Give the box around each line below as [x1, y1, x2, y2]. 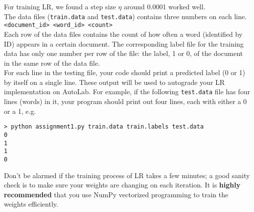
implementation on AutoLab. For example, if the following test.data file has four [4, 86, 250, 97]
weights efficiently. [4, 199, 58, 209]
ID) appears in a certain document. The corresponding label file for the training [4, 38, 244, 49]
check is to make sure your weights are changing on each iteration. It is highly [4, 180, 241, 190]
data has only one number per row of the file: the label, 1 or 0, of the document [4, 48, 243, 58]
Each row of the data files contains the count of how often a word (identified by [4, 28, 243, 39]
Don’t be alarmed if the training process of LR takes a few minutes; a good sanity [4, 170, 250, 180]
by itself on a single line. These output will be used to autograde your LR [4, 77, 225, 87]
